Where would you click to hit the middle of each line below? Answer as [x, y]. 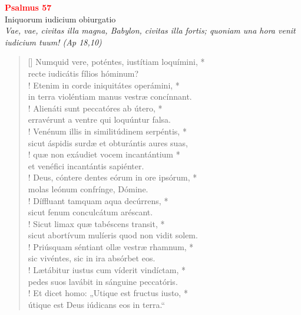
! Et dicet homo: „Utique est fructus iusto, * [108, 293]
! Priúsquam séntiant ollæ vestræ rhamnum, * [111, 246]
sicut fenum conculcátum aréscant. [90, 212]
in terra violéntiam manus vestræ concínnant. [110, 96]
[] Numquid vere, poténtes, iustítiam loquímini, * [116, 62]
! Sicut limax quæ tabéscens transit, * [96, 223]
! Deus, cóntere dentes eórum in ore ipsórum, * [113, 177]
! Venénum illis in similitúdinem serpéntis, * [107, 131]
